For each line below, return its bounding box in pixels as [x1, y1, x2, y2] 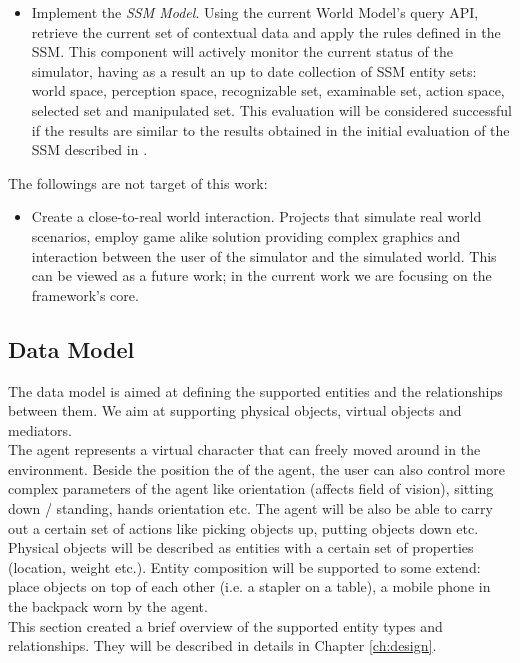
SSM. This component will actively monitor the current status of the [31, 41, 453, 62]
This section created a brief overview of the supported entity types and [8, 615, 443, 636]
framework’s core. [31, 284, 139, 305]
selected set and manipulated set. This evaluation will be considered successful [31, 99, 512, 120]
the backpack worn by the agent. [8, 596, 208, 617]
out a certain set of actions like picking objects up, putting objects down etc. [8, 517, 479, 538]
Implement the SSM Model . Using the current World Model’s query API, [31, 2, 479, 22]
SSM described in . [31, 139, 148, 160]
